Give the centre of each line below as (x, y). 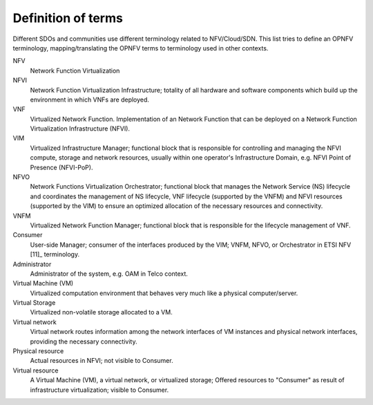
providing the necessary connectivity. (84, 341)
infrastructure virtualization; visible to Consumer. (99, 390)
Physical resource (38, 351)
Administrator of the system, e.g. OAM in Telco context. (109, 274)
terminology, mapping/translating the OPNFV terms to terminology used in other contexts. (141, 48)
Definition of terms (68, 18)
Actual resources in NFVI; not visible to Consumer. (102, 361)
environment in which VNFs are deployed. (90, 100)
